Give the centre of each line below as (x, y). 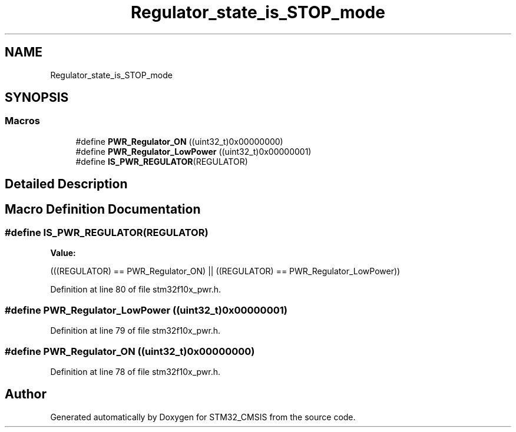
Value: (63, 253)
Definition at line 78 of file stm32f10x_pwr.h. (135, 371)
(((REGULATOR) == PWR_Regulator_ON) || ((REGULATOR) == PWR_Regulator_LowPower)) (225, 271)
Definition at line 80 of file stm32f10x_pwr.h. (136, 290)
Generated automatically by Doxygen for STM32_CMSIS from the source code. (203, 417)
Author (26, 394)
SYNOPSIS (37, 98)
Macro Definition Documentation (103, 209)
